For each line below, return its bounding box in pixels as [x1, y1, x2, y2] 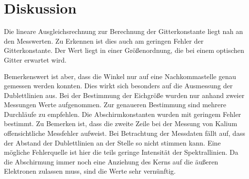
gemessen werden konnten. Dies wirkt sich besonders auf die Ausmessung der [4, 81, 233, 91]
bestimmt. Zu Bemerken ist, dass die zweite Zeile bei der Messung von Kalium [4, 118, 237, 129]
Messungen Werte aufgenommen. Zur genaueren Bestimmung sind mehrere [4, 99, 227, 110]
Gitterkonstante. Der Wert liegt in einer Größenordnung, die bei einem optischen [4, 45, 245, 55]
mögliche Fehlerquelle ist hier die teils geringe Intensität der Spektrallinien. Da [4, 147, 238, 157]
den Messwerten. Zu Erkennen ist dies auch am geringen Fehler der [4, 35, 204, 46]
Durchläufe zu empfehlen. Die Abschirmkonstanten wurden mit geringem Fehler [4, 109, 241, 119]
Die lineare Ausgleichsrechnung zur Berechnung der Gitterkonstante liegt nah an [4, 26, 243, 36]
